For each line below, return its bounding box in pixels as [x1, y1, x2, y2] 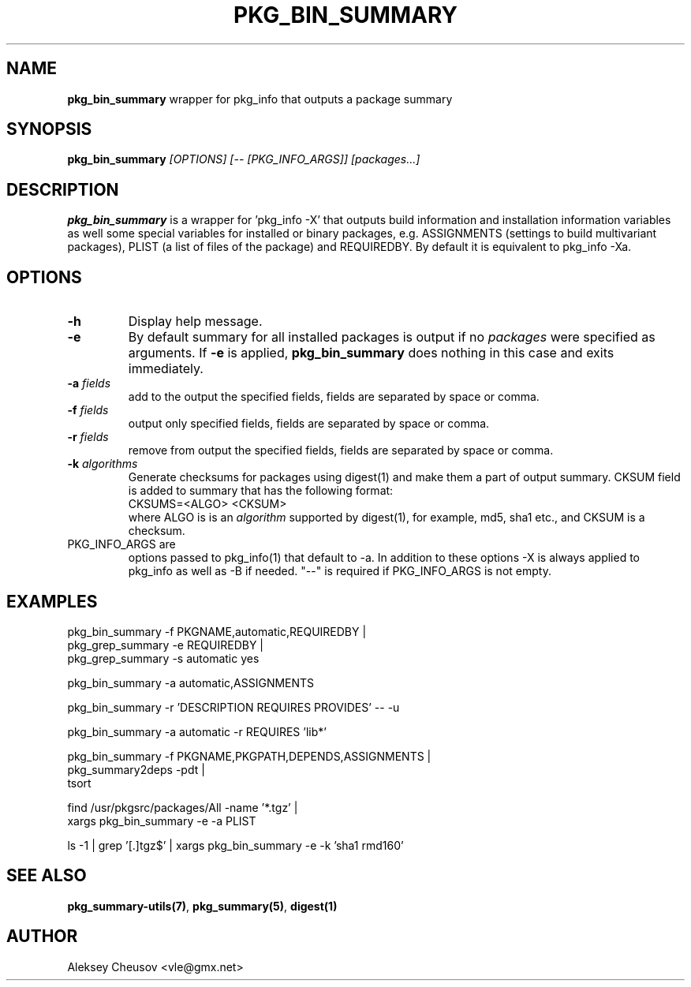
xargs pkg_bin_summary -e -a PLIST [67, 813, 256, 828]
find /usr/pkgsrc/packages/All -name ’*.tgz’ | [67, 800, 298, 814]
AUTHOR [6, 926, 78, 947]
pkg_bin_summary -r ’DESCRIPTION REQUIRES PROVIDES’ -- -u [67, 700, 400, 714]
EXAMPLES [6, 591, 98, 611]
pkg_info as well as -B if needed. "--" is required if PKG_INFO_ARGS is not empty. [128, 564, 551, 578]
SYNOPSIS [6, 119, 92, 140]
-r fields [67, 430, 109, 444]
